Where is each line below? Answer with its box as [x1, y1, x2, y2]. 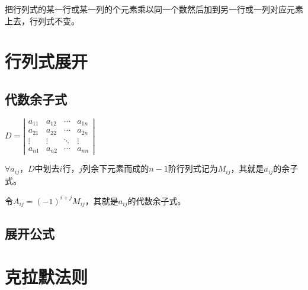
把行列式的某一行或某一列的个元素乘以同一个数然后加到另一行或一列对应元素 [5, 3, 303, 15]
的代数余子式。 [127, 194, 186, 207]
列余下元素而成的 [82, 162, 149, 175]
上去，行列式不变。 [5, 14, 79, 27]
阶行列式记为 [168, 162, 218, 175]
